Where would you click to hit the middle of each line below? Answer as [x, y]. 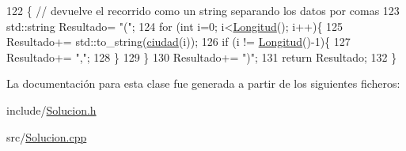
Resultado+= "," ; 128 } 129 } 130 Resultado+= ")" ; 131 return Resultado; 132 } [202, 57]
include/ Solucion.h [51, 109]
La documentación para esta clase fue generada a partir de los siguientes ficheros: [203, 83]
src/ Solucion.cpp [47, 136]
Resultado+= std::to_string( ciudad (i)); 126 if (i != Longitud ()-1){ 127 [178, 42]
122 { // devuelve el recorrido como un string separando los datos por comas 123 [203, 10]
